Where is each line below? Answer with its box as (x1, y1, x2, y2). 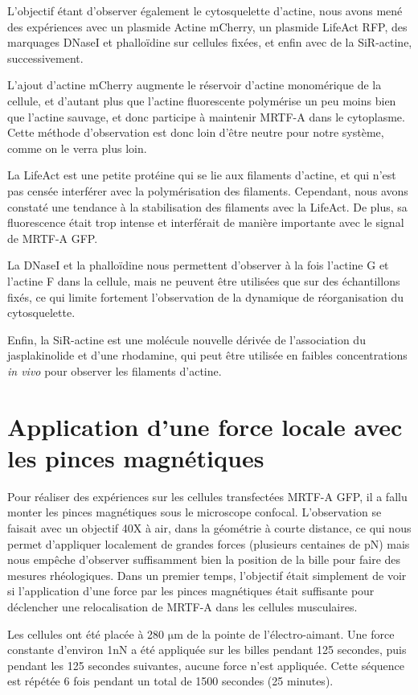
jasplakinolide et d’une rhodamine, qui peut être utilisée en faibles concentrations (7, 347, 408, 364)
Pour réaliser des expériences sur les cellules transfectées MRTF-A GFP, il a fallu (7, 487, 408, 504)
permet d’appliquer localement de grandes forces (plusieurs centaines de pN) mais (7, 535, 410, 552)
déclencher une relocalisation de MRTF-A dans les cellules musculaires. (7, 598, 358, 615)
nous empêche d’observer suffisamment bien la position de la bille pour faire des (7, 551, 401, 568)
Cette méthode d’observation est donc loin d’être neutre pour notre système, (7, 124, 384, 141)
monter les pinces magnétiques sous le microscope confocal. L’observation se (7, 504, 382, 520)
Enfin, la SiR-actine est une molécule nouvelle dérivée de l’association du (7, 331, 366, 347)
